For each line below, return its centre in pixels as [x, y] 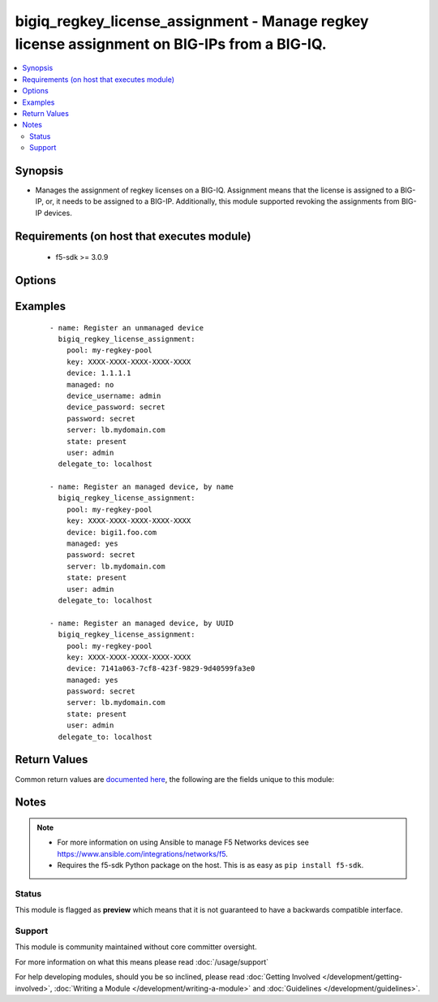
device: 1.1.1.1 [99, 373]
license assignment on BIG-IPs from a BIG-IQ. [171, 44]
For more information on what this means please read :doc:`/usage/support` [142, 961]
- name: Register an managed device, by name [142, 487]
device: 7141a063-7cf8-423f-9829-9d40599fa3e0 [161, 669]
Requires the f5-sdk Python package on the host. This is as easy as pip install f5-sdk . [210, 866]
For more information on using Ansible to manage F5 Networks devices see [183, 842]
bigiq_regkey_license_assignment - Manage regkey [192, 21]
